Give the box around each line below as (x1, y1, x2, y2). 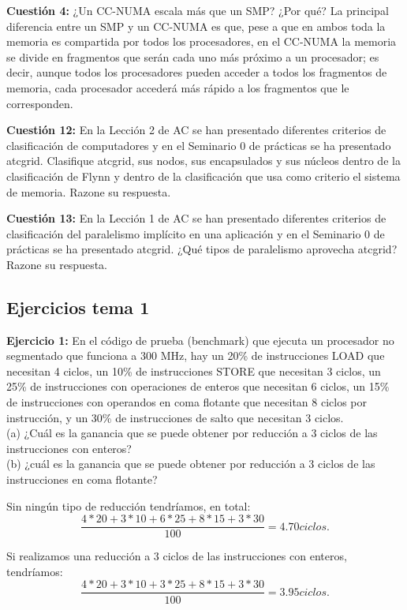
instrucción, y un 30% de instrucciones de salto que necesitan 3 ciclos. (6, 409, 344, 425)
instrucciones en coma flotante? (6, 471, 158, 488)
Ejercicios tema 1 (6, 294, 150, 319)
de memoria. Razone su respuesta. (6, 183, 171, 200)
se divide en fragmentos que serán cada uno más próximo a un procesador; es (6, 48, 379, 65)
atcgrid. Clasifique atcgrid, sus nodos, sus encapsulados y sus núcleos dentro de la (6, 152, 401, 169)
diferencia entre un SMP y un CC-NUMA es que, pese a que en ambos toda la (6, 17, 386, 34)
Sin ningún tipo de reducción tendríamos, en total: (6, 497, 251, 514)
